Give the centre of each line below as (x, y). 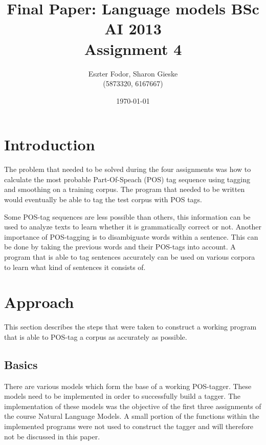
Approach (39, 302)
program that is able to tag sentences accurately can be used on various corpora (130, 256)
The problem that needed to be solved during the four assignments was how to (128, 169)
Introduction (50, 144)
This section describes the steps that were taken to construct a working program (130, 327)
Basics (21, 364)
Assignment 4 (133, 49)
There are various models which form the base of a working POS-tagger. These (128, 386)
